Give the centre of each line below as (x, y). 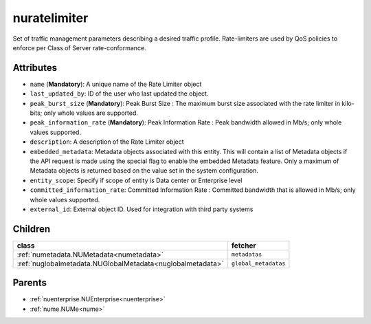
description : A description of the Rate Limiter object (107, 142)
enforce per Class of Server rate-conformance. (80, 47)
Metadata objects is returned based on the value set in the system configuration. (144, 171)
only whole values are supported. (91, 113)
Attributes (35, 68)
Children (32, 229)
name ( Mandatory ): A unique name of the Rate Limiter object (116, 84)
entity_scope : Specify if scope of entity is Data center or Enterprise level (136, 180)
